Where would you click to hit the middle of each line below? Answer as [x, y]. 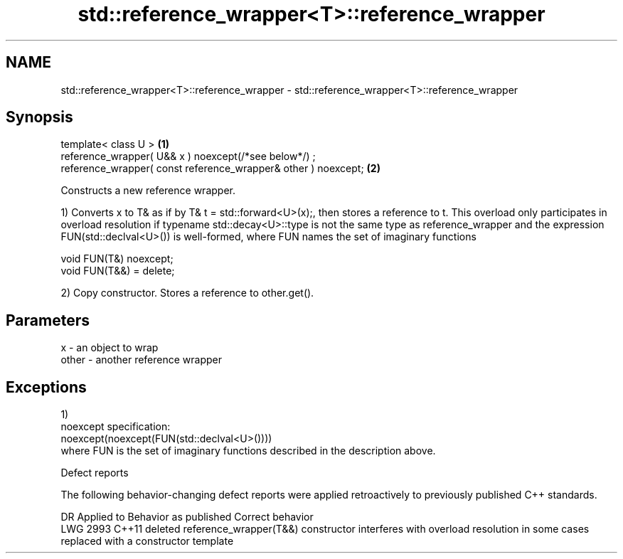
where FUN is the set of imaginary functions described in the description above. [248, 451]
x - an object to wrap [110, 348]
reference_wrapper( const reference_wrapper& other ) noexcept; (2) [220, 169]
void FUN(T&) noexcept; [117, 259]
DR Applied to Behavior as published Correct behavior [187, 517]
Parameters [48, 320]
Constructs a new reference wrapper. [148, 191]
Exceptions [46, 387]
